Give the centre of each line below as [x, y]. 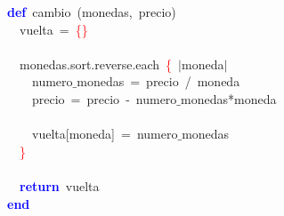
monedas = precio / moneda [158, 81]
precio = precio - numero [104, 98]
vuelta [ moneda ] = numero [105, 134]
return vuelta [60, 185]
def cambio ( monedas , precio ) [92, 12]
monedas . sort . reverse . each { [96, 64]
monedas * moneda [229, 98]
